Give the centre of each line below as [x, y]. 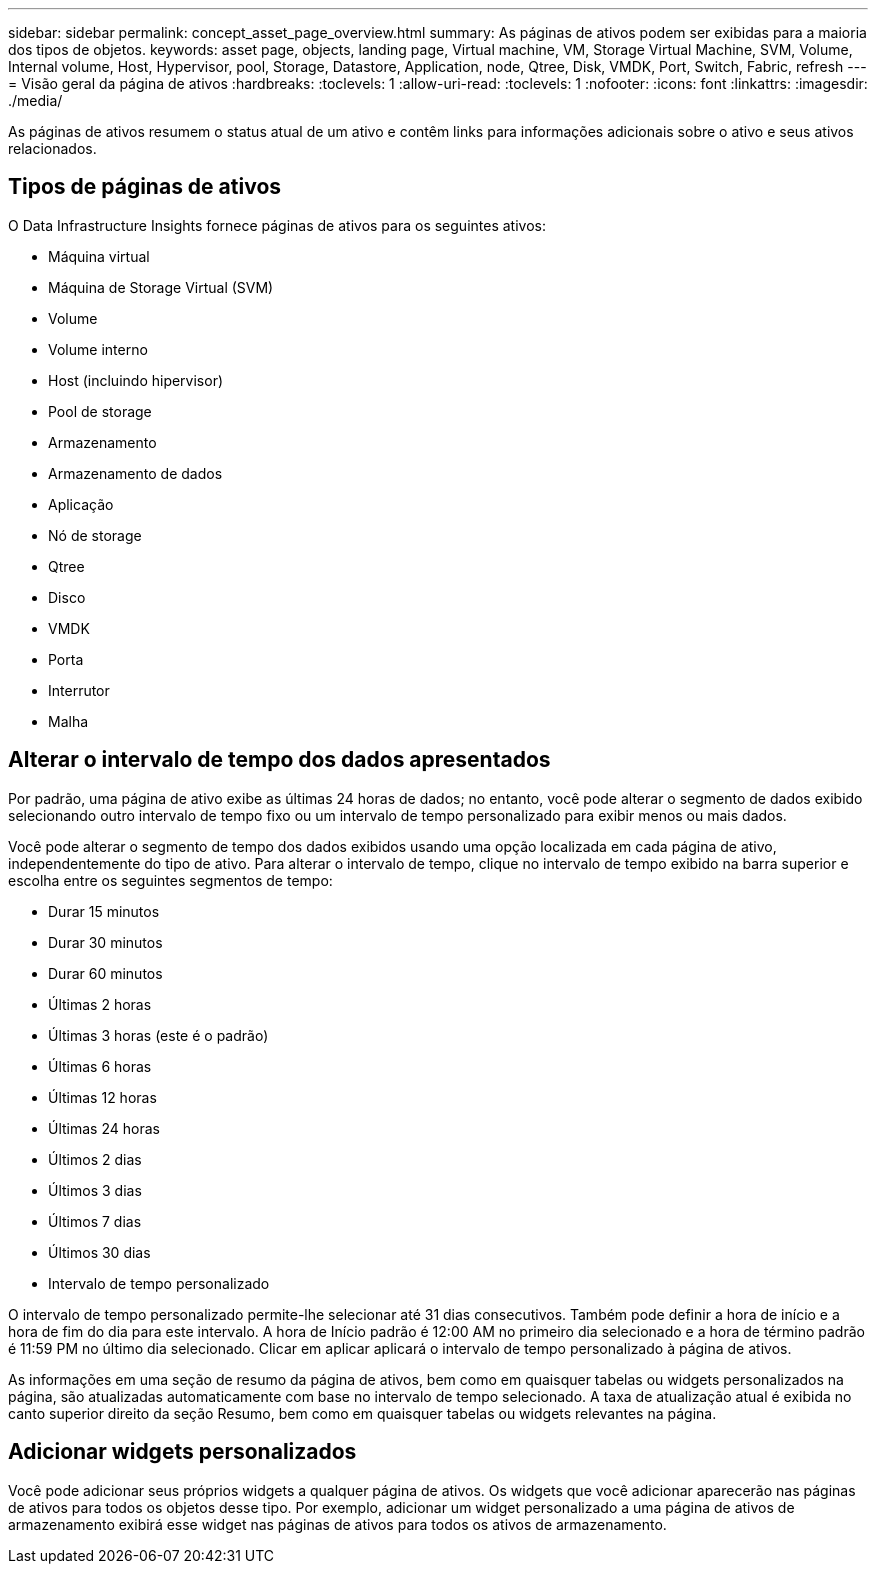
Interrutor [79, 690]
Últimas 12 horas [102, 1097]
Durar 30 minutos [105, 942]
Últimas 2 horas [100, 1004]
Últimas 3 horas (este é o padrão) [158, 1035]
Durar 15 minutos [104, 911]
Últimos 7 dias [95, 1221]
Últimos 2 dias [95, 1159]
